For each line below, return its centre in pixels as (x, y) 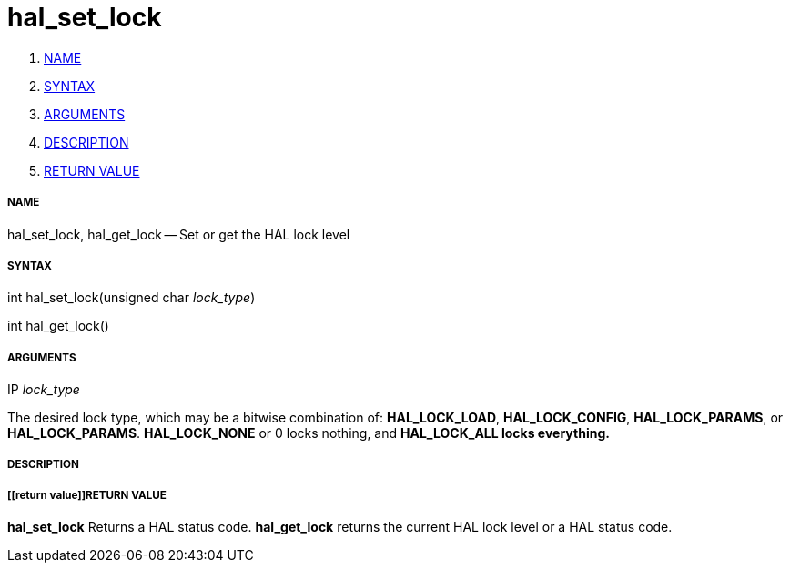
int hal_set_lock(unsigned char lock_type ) (132, 298)
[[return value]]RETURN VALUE (87, 495)
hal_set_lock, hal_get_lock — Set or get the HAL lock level (179, 234)
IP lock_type (44, 390)
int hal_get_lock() (58, 326)
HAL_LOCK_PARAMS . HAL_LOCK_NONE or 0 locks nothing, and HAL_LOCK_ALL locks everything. (309, 433)
